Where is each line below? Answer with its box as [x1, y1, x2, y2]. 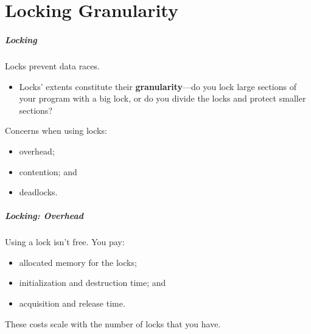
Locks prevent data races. [5, 59, 100, 72]
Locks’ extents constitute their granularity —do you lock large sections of [19, 80, 296, 92]
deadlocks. [19, 186, 58, 198]
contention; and [19, 165, 77, 178]
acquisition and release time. [19, 297, 125, 310]
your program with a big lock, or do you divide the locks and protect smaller [19, 92, 306, 105]
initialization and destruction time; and [19, 276, 166, 289]
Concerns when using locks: [5, 124, 107, 137]
